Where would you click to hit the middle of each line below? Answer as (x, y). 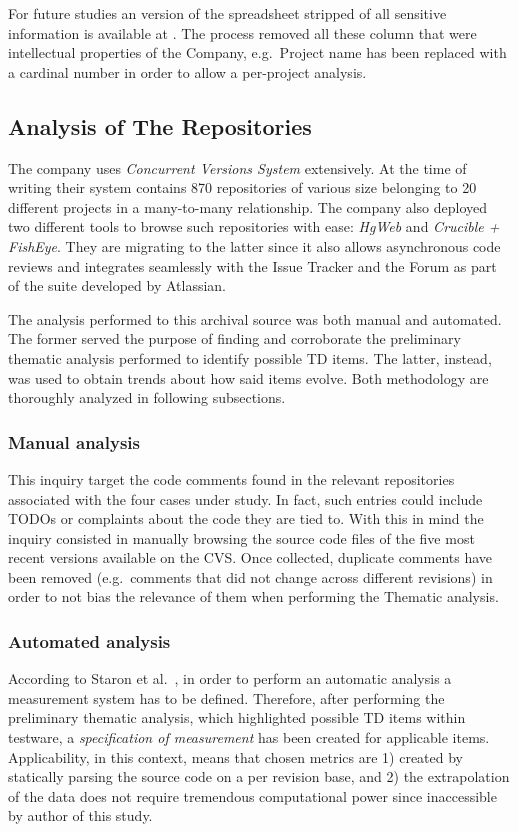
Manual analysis (74, 441)
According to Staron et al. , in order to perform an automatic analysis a (230, 678)
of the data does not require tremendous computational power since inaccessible (252, 795)
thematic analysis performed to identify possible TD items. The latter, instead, (250, 357)
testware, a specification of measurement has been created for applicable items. (249, 737)
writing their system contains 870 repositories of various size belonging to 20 (242, 187)
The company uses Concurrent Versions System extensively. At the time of (237, 167)
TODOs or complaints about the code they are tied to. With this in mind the (246, 518)
